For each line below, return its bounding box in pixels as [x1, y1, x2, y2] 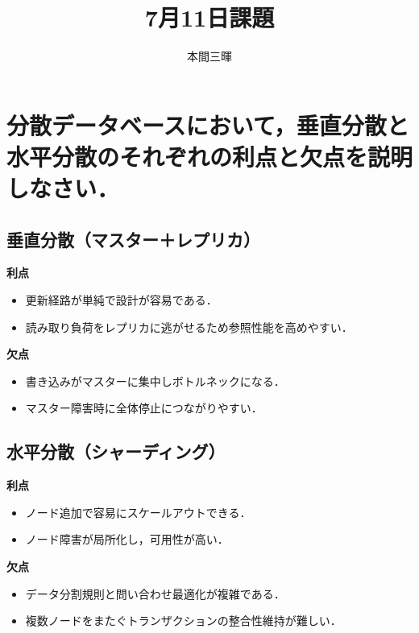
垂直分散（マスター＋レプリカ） [6, 226, 260, 251]
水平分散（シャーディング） [6, 439, 226, 464]
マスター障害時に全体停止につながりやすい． [25, 399, 263, 416]
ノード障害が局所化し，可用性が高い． [25, 531, 229, 548]
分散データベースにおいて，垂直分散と [6, 108, 409, 141]
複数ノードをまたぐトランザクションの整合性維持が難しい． [25, 612, 342, 629]
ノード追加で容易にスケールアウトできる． [25, 503, 251, 520]
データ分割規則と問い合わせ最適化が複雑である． [25, 585, 285, 602]
